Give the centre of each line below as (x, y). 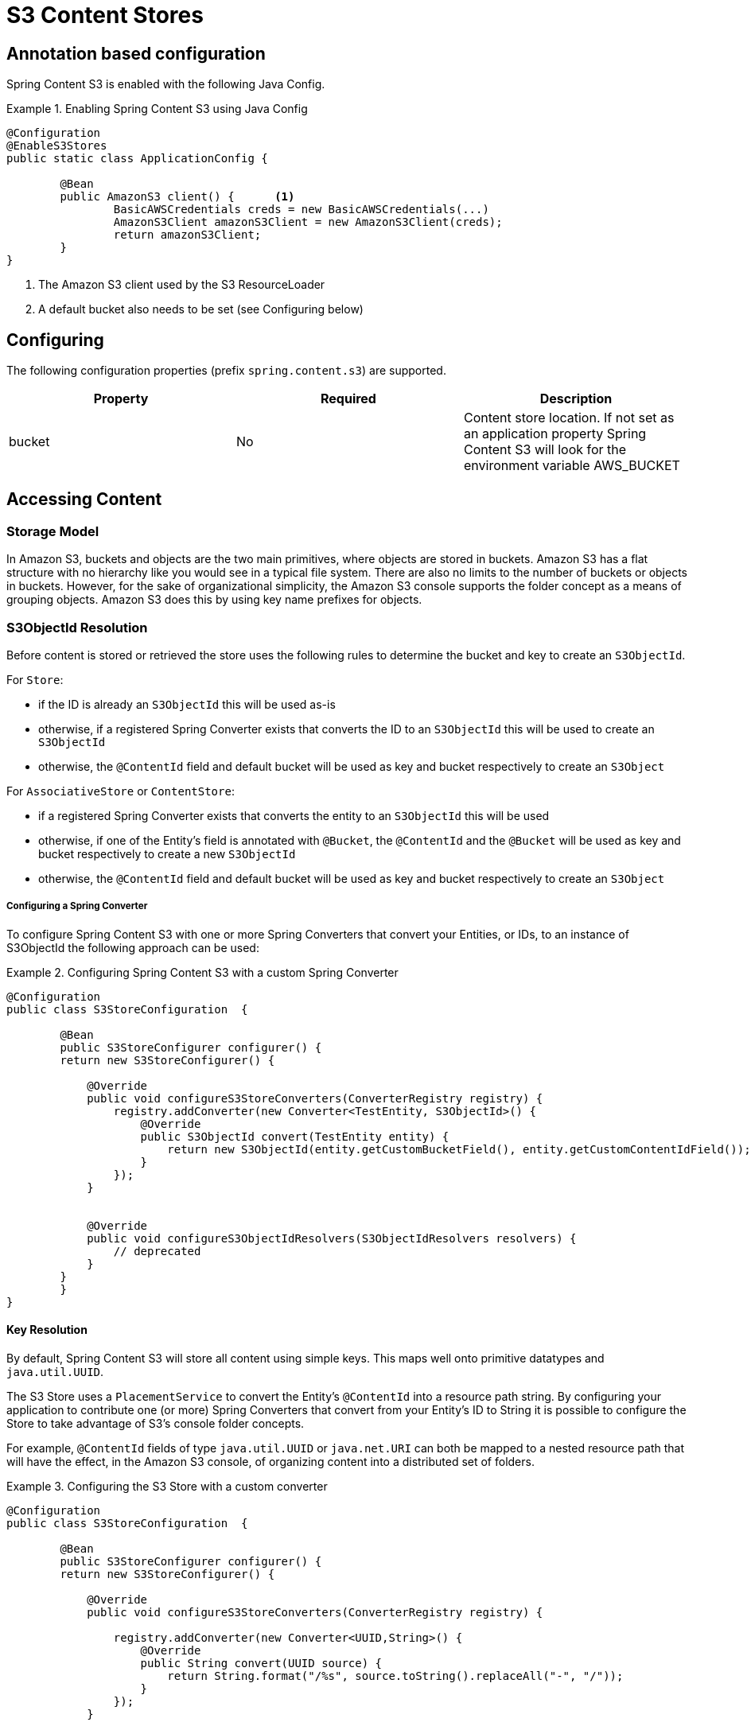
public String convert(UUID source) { (261, 1663)
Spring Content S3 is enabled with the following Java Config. (166, 84)
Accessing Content (84, 500)
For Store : (35, 679)
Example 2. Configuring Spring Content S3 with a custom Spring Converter (202, 972)
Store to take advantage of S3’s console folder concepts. (156, 1423)
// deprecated (157, 1251)
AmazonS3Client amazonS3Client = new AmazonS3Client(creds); (308, 222)
